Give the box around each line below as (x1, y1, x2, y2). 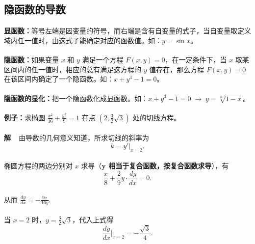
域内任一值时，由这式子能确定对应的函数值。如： (4, 35, 162, 45)
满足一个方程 (82, 54, 124, 65)
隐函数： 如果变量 (4, 54, 59, 65)
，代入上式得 (72, 214, 114, 224)
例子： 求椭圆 (4, 112, 45, 122)
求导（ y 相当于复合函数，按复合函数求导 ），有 (81, 161, 229, 171)
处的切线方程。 (132, 112, 181, 122)
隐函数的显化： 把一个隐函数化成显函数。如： (4, 93, 148, 103)
